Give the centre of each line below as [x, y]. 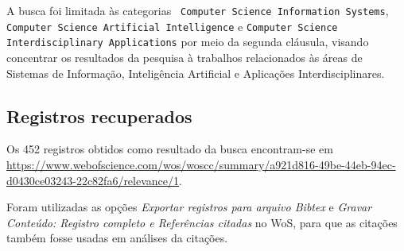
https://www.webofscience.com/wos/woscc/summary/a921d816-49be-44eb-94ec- [201, 164]
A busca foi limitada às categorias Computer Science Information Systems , [198, 10]
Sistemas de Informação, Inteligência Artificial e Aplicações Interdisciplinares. [196, 73]
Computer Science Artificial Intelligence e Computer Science [172, 26]
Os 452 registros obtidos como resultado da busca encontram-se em [170, 149]
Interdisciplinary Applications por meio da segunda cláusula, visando [188, 42]
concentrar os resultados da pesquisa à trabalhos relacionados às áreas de [185, 57]
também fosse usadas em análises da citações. [117, 238]
